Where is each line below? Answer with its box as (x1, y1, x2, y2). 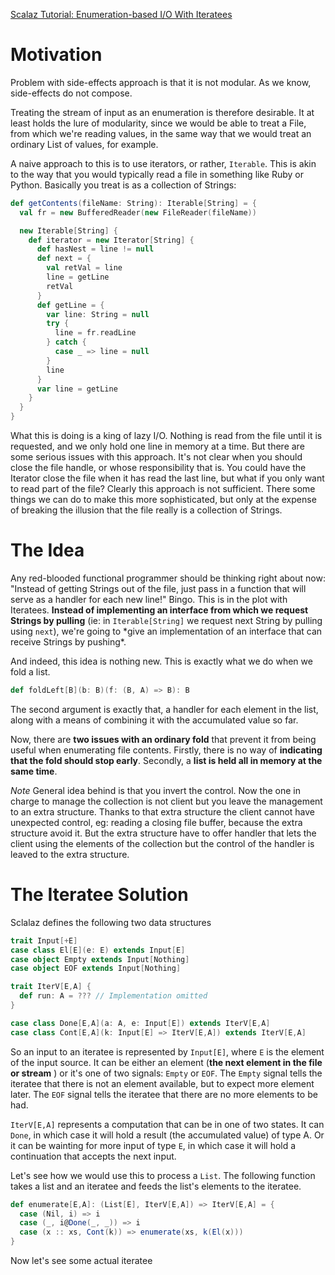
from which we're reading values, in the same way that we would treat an (10, 127, 312, 139)
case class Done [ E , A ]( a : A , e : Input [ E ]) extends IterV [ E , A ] (10, 1018, 271, 1028)
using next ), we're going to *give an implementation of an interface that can (10, 625, 323, 637)
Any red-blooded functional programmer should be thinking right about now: (10, 572, 326, 584)
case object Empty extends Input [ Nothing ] (10, 954, 190, 964)
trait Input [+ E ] (10, 935, 78, 946)
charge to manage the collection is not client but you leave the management (10, 795, 323, 807)
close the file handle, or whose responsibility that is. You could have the (10, 462, 307, 474)
